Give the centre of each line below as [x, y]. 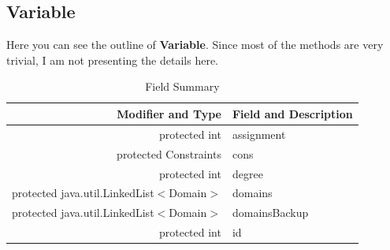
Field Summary [182, 86]
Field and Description [292, 113]
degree [247, 173]
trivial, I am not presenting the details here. [112, 60]
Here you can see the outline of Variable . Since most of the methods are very [195, 45]
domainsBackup [270, 213]
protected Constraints [169, 153]
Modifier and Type [169, 113]
